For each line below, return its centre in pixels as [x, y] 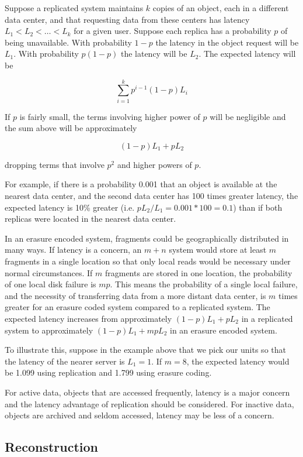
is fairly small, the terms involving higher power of [110, 116]
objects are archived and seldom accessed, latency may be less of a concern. [140, 415]
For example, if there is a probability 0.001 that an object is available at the [141, 184]
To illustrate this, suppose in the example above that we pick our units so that [145, 350]
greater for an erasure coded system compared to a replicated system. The [137, 307]
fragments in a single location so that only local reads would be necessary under [148, 261]
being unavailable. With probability [68, 42]
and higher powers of [154, 164]
